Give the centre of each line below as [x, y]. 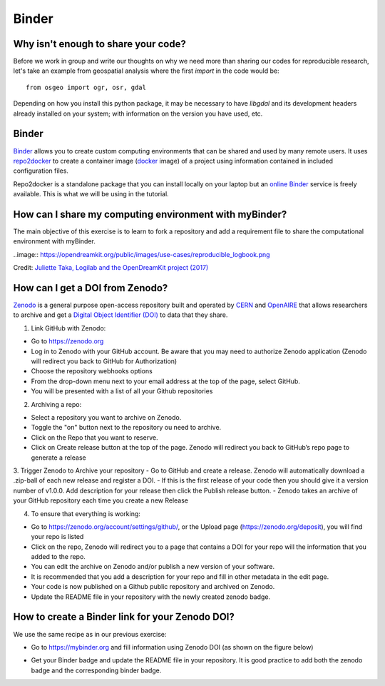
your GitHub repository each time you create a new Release [101, 500]
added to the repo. [58, 557]
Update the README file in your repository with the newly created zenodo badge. [151, 597]
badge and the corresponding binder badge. [96, 670]
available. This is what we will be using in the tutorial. [91, 194]
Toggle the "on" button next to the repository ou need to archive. [126, 428]
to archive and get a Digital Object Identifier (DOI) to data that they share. [120, 315]
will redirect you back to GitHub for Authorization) [104, 361]
